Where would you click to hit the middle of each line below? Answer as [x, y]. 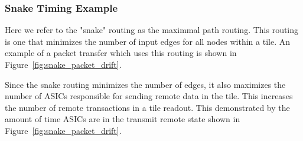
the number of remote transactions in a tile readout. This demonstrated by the [147, 107]
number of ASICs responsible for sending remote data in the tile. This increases [149, 96]
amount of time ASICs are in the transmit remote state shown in [123, 119]
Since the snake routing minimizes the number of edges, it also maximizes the [145, 84]
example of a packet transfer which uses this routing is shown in [121, 53]
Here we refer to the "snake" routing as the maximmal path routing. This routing [152, 30]
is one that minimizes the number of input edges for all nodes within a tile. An [147, 41]
